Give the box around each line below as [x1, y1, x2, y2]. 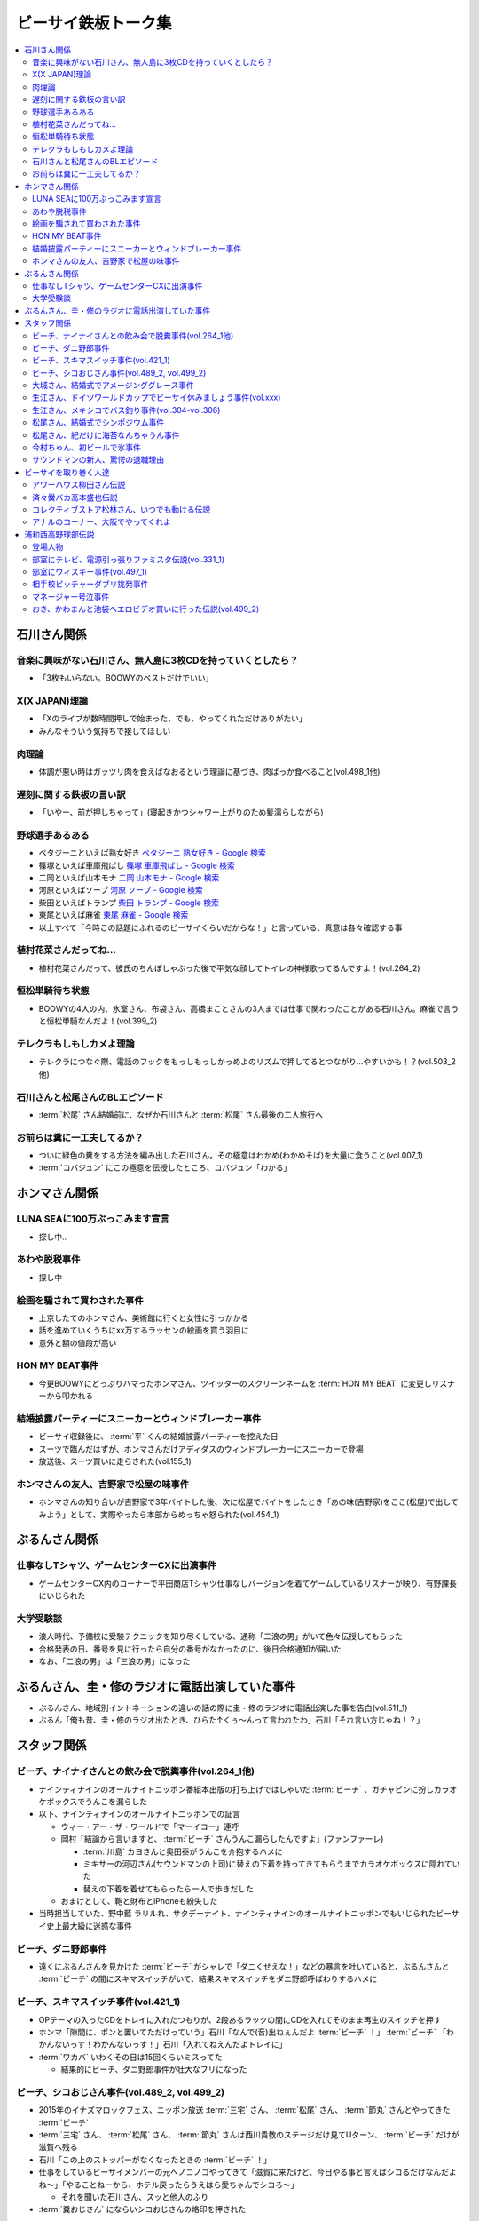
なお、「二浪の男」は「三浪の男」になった [38, 1656, 191, 1667]
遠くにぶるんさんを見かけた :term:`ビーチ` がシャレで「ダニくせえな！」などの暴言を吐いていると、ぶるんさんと [38, 1962, 450, 1972]
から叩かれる [45, 1390, 93, 1401]
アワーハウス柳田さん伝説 [32, 480, 126, 490]
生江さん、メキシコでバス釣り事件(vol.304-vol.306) [32, 404, 221, 415]
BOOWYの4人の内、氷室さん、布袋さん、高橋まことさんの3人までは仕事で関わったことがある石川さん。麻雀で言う [38, 1003, 459, 1014]
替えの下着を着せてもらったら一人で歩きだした [82, 1883, 255, 1894]
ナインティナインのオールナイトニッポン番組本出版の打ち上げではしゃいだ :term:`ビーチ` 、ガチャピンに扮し [38, 1784, 435, 1795]
